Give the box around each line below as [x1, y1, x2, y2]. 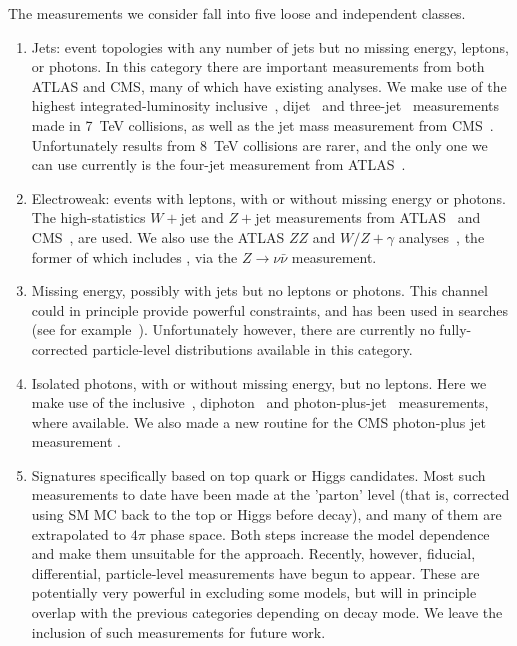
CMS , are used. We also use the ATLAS [31, 226, 285, 247]
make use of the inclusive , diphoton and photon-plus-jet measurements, [31, 392, 489, 413]
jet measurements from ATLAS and [255, 207, 481, 228]
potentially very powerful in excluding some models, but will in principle [31, 582, 477, 603]
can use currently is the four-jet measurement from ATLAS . [31, 154, 406, 175]
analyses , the [398, 226, 485, 247]
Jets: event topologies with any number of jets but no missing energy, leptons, [31, 36, 509, 57]
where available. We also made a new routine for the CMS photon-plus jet [31, 411, 486, 432]
